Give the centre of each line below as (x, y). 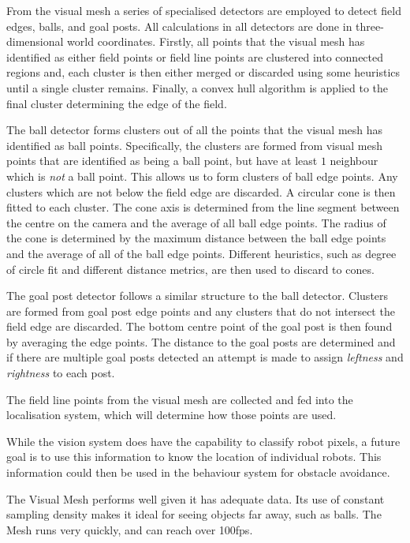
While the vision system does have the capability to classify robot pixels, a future (203, 441)
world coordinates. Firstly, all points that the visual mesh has (216, 41)
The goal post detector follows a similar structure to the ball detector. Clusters (198, 296)
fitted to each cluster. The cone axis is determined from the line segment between (203, 207)
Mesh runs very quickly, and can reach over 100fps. (130, 529)
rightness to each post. (61, 373)
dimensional (35, 41)
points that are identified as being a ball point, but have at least (162, 161)
